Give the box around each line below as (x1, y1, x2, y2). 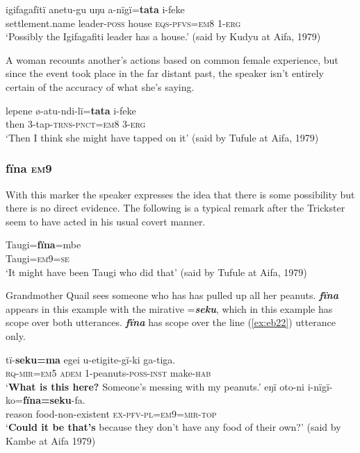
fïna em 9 (6, 160, 52, 177)
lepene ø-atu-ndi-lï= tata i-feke (6, 103, 136, 117)
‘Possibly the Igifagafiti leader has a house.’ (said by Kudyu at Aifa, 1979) (6, 29, 321, 44)
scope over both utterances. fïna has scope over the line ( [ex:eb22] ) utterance (6, 315, 336, 330)
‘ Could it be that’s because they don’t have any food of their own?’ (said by (6, 420, 341, 434)
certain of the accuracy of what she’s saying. (6, 79, 195, 94)
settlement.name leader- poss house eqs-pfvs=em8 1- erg (6, 15, 241, 30)
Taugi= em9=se (6, 250, 69, 265)
